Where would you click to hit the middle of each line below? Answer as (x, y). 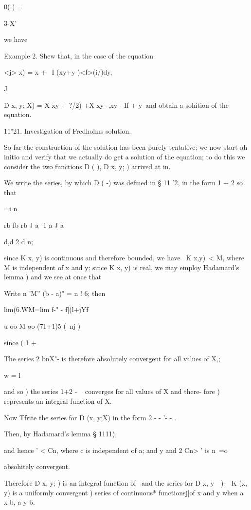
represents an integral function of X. (58, 401)
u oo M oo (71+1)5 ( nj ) (42, 326)
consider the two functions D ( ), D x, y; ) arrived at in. (87, 166)
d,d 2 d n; (18, 241)
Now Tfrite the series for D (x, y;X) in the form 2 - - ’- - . (90, 417)
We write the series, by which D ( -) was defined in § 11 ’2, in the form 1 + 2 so (124, 183)
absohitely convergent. (37, 466)
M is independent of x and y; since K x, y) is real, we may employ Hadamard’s (122, 267)
